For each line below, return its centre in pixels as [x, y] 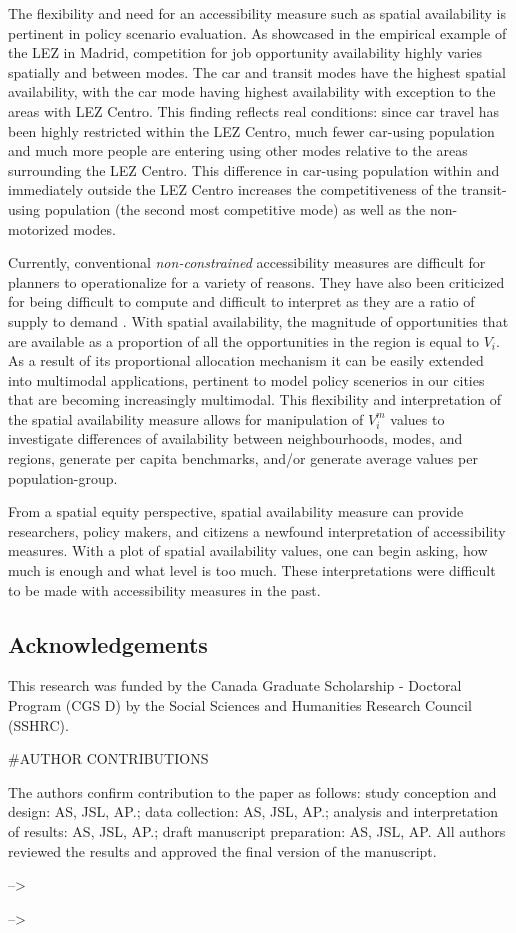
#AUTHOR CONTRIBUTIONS [108, 758]
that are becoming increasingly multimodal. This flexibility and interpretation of [255, 399]
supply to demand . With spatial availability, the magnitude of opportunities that [258, 320]
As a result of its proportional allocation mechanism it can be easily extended [246, 360]
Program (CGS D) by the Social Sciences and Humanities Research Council [240, 705]
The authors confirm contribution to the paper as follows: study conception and [252, 791]
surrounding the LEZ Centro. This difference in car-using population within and [254, 169]
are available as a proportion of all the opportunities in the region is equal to [244, 340]
